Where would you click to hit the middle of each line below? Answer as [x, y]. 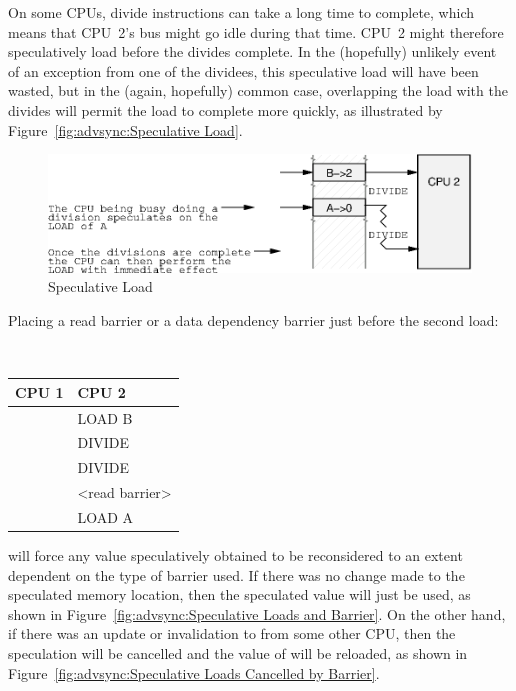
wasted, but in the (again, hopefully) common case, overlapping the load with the [258, 90]
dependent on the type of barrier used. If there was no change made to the [236, 574]
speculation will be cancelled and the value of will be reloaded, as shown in [238, 653]
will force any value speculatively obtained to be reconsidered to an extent [235, 555]
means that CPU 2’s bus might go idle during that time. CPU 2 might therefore [256, 31]
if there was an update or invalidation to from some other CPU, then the [232, 633]
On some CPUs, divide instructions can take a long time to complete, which [241, 12]
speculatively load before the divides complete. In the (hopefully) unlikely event [252, 51]
